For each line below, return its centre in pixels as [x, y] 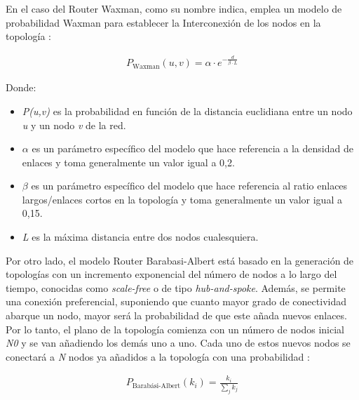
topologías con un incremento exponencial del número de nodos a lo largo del [171, 274]
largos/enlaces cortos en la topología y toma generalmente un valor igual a [182, 199]
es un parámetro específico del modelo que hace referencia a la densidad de [192, 148]
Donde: [21, 87]
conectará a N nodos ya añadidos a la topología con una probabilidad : [158, 356]
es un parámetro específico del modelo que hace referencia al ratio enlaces [189, 186]
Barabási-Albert [156, 386]
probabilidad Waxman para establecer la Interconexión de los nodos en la [163, 22]
